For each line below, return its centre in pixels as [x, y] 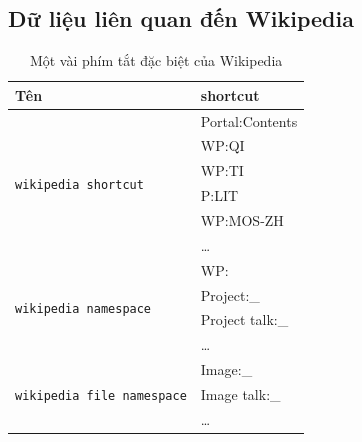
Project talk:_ [244, 319]
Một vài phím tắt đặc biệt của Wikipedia [156, 60]
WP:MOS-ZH [242, 220]
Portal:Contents [249, 120]
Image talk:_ [240, 393]
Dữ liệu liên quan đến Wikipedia [181, 18]
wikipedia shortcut [79, 184]
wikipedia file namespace [101, 395]
